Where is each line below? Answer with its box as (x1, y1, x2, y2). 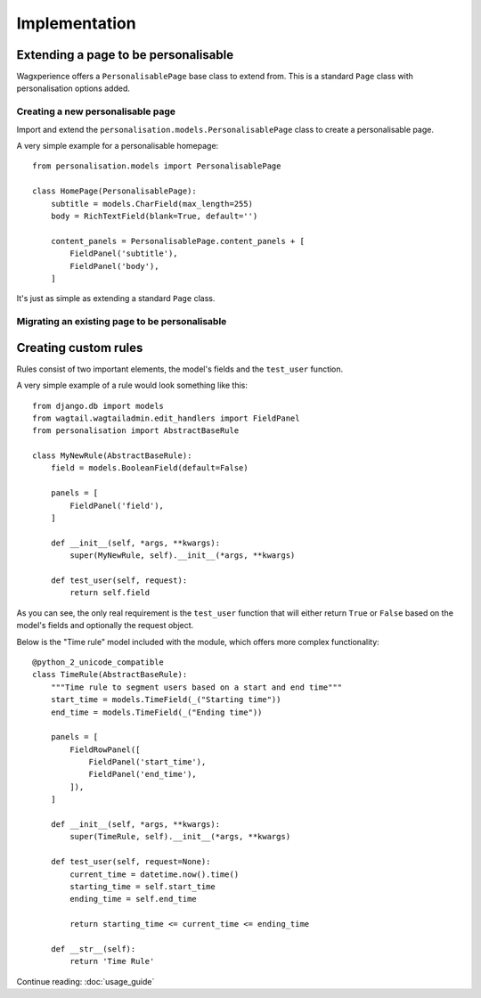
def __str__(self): (50, 944, 136, 953)
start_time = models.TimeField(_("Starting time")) (50, 695, 281, 705)
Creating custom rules (16, 339, 143, 356)
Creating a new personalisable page (16, 105, 175, 118)
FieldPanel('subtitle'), (69, 249, 178, 258)
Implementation (16, 13, 137, 33)
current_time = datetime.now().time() (69, 869, 240, 879)
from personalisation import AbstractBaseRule (32, 426, 240, 436)
